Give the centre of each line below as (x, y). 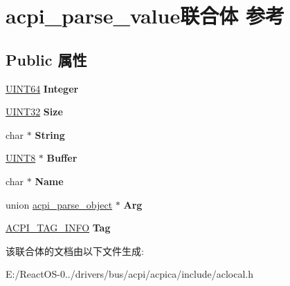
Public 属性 (46, 59)
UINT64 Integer (42, 88)
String (50, 134)
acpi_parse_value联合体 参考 (145, 16)
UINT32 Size (34, 112)
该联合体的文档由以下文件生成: (75, 250)
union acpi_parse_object (59, 204)
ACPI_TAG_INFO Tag (58, 228)
